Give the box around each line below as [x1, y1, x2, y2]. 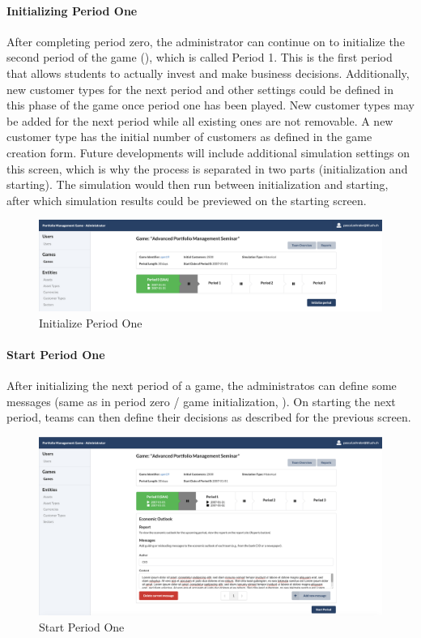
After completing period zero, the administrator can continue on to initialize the [6, 32, 405, 49]
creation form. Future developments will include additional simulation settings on [6, 143, 410, 161]
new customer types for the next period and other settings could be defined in [6, 80, 394, 97]
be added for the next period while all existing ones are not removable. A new [6, 112, 393, 129]
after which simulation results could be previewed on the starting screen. [6, 191, 367, 208]
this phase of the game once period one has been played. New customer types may [6, 96, 415, 113]
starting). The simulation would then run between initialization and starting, [6, 176, 389, 193]
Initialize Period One [39, 314, 142, 331]
